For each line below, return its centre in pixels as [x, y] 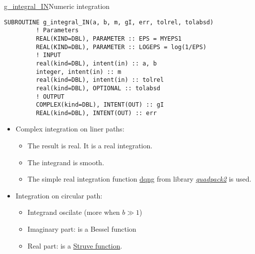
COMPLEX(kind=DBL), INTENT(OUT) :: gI [100, 105]
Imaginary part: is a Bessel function [82, 229]
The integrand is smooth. [66, 162]
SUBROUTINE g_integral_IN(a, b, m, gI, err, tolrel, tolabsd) [109, 22]
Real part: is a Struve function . [75, 245]
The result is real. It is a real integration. [90, 146]
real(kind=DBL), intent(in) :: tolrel [100, 80]
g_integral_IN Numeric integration [57, 6]
